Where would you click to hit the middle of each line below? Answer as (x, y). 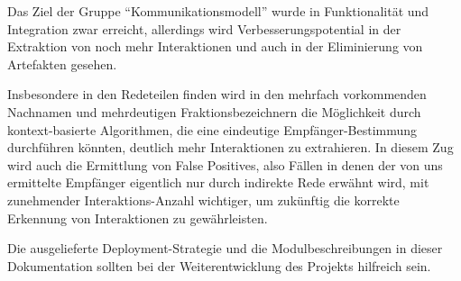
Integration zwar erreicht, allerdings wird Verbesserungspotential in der (204, 28)
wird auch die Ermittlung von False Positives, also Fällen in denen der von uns (225, 164)
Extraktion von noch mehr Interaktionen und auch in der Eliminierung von (215, 46)
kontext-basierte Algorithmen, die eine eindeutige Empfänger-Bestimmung (212, 129)
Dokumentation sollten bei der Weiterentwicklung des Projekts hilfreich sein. (219, 265)
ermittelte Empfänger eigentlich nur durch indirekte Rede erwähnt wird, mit (218, 182)
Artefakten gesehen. (62, 63)
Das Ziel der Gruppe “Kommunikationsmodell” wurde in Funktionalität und (218, 11)
